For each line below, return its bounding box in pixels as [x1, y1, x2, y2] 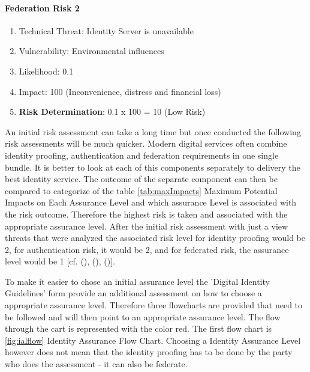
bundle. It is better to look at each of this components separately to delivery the [5, 160, 300, 173]
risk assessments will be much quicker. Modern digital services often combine [5, 137, 287, 150]
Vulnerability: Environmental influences [19, 44, 164, 57]
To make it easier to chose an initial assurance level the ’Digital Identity [5, 275, 270, 287]
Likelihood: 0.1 [19, 64, 74, 77]
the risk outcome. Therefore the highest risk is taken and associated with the [5, 207, 288, 220]
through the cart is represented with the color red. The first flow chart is [5, 322, 272, 335]
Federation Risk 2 [5, 1, 80, 14]
